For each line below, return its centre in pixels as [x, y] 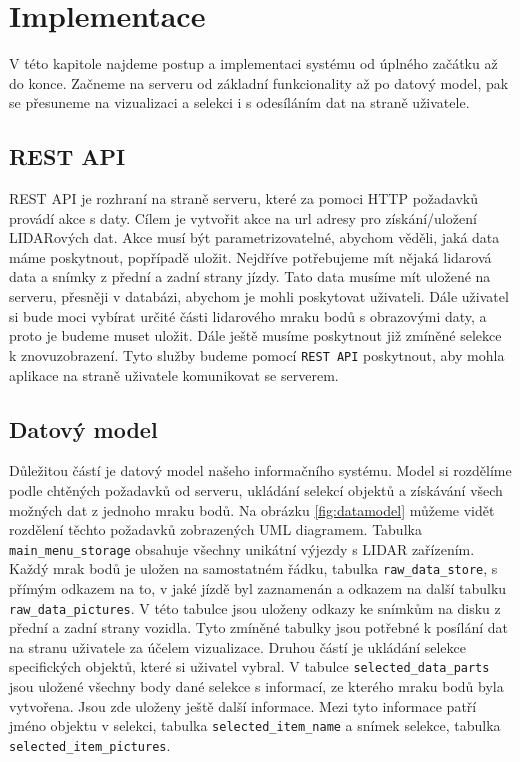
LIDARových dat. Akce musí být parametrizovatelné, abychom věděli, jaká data [254, 237]
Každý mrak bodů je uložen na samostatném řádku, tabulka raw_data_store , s [253, 568]
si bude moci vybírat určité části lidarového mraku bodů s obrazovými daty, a [248, 315]
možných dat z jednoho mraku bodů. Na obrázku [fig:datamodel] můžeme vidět [252, 509]
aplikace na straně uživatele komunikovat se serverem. [174, 374]
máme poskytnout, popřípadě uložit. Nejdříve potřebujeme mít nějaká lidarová [250, 256]
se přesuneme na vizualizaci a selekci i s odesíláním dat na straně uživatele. [239, 102]
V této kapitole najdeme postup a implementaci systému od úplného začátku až [253, 63]
